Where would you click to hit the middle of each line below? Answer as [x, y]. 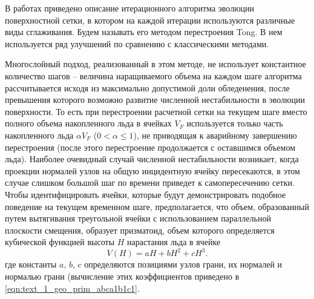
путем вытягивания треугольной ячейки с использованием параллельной [138, 218]
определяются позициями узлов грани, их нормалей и [183, 264]
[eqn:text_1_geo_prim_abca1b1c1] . [72, 288]
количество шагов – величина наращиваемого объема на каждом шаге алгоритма [153, 75]
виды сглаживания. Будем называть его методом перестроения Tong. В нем [144, 32]
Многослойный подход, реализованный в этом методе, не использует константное [155, 64]
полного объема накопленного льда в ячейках [88, 123]
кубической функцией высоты [60, 242]
